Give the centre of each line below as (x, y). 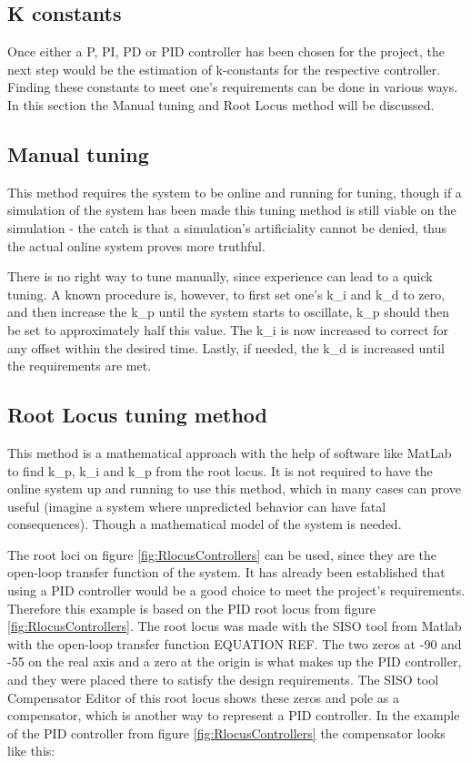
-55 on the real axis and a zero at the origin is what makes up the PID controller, (235, 661)
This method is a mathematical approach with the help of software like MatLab (230, 452)
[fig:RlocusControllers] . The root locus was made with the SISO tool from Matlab (235, 626)
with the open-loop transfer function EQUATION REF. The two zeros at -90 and (235, 643)
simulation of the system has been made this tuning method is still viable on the (232, 210)
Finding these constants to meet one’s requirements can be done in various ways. (233, 87)
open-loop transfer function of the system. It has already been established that (226, 572)
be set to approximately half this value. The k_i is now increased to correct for (228, 329)
